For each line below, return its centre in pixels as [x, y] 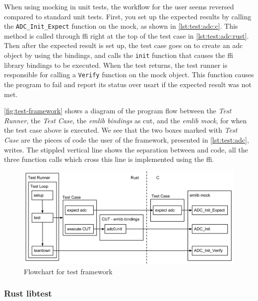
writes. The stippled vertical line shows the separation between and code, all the [126, 149]
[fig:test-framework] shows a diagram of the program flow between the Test [118, 111]
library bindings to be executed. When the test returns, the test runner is [116, 65]
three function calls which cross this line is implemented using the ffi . [109, 159]
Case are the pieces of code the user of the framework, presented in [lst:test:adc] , [127, 139]
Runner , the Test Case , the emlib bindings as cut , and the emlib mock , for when [126, 120]
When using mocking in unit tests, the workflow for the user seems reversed [119, 6]
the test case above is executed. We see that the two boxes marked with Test [121, 130]
